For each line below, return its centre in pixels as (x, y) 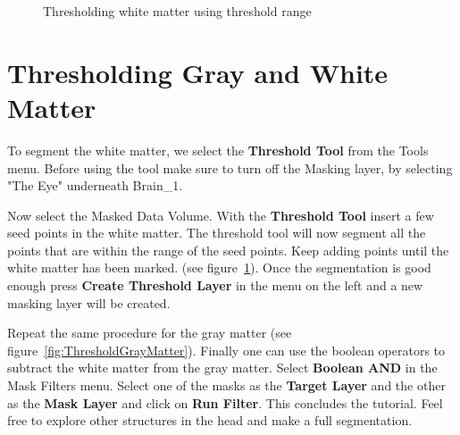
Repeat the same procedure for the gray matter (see (150, 333)
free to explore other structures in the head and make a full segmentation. (210, 420)
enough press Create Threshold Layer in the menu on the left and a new (215, 285)
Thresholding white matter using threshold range (177, 11)
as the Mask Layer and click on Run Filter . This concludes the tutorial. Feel (225, 402)
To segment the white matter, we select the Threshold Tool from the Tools (218, 150)
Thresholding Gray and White (198, 72)
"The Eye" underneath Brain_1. (95, 185)
